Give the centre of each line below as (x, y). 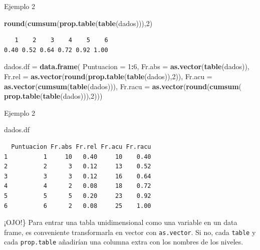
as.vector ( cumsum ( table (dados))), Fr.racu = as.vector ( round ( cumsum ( (123, 86)
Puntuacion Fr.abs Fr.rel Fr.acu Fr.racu (81, 147)
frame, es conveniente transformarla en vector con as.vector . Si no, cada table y (130, 232)
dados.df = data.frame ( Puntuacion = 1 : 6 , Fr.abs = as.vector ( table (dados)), (127, 66)
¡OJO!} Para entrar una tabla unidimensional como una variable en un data (121, 222)
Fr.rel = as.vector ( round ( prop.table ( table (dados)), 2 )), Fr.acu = (108, 76)
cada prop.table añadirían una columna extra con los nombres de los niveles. (124, 242)
